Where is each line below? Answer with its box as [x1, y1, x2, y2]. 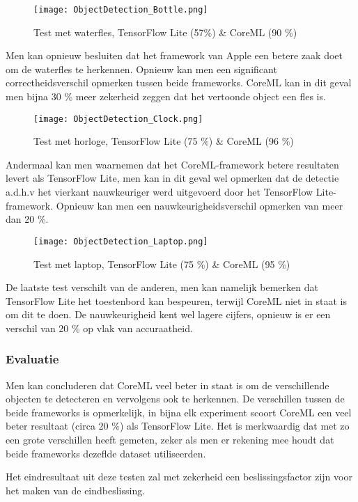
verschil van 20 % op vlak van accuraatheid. [6, 320, 193, 335]
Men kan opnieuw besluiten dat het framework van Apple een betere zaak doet [6, 48, 343, 63]
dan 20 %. [6, 212, 49, 226]
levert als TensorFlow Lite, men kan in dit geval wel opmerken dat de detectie [6, 171, 339, 185]
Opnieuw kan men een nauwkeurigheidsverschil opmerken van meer [56, 198, 343, 212]
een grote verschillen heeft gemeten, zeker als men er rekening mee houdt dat [6, 432, 334, 447]
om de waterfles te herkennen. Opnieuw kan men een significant [6, 61, 277, 76]
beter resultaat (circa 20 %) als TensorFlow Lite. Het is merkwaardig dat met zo [6, 418, 350, 433]
